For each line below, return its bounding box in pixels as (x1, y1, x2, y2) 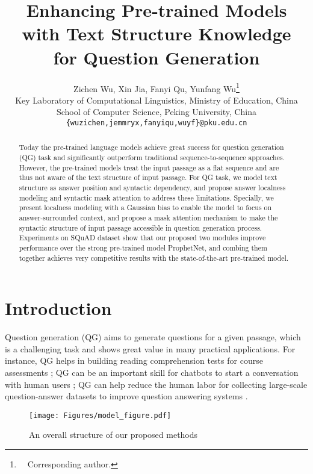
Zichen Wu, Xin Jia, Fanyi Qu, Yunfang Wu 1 (73, 80, 240, 95)
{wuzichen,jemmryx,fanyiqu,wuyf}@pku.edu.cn (66, 118, 247, 127)
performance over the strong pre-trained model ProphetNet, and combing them (19, 242, 267, 252)
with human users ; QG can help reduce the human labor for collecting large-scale (5, 378, 308, 390)
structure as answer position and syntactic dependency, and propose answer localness (19, 182, 286, 193)
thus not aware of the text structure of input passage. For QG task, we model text (19, 172, 277, 182)
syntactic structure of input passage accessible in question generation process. (19, 222, 262, 232)
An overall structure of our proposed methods (29, 428, 198, 441)
